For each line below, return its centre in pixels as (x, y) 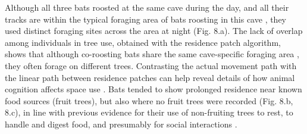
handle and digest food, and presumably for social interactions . (121, 124)
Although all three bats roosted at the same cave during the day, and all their (147, 7)
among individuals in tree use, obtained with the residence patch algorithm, (143, 42)
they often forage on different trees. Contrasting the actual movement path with (151, 65)
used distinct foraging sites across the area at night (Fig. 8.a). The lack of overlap (154, 31)
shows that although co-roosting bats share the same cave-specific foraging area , (152, 54)
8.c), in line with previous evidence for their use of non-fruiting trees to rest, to (149, 112)
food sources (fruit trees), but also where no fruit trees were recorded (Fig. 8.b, (149, 100)
